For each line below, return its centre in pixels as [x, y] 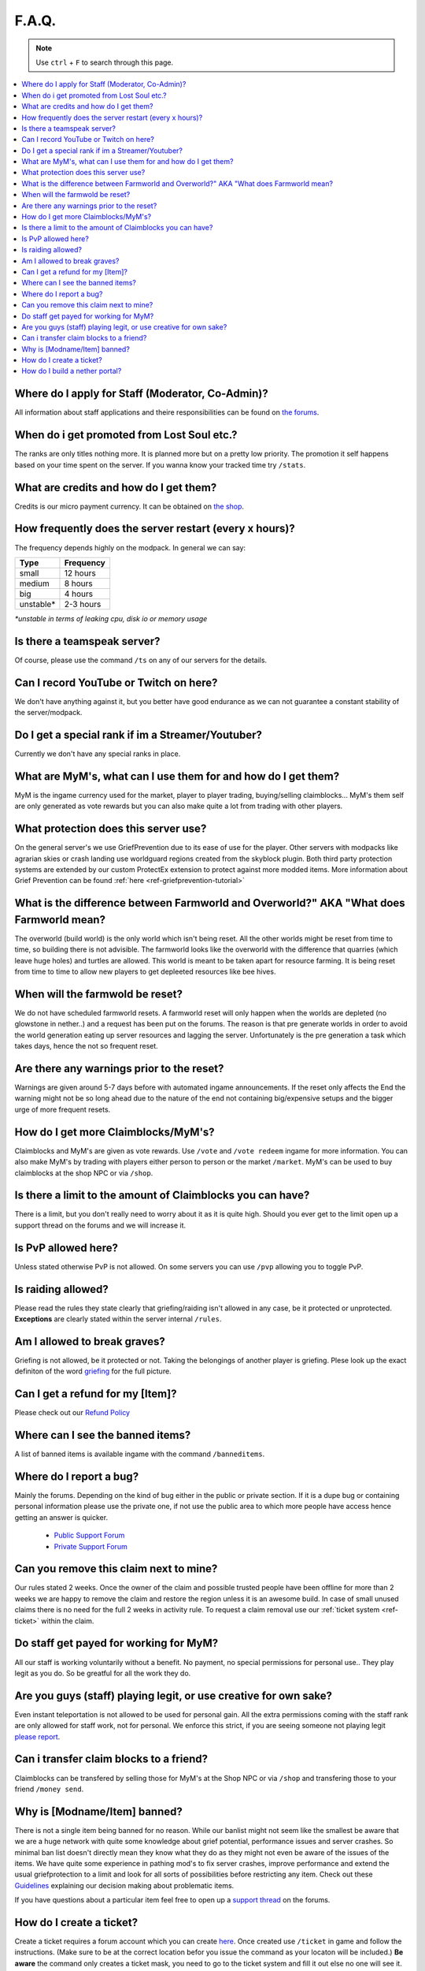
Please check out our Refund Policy [72, 1413]
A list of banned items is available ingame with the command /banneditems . [140, 1454]
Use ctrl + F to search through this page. [105, 62]
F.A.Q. [35, 20]
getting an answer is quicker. [61, 1517]
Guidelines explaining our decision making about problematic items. [124, 1885]
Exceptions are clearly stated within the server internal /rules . [118, 1319]
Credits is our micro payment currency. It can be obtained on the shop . [129, 506]
